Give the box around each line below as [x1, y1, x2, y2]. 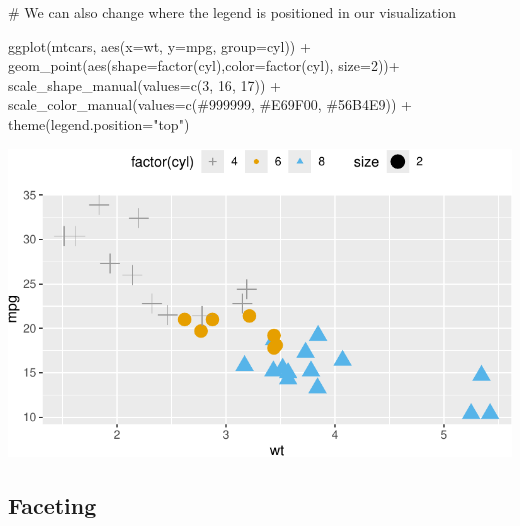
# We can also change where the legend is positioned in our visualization [8, 2, 456, 22]
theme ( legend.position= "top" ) [8, 113, 190, 134]
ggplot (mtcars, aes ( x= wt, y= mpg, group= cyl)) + [8, 35, 311, 56]
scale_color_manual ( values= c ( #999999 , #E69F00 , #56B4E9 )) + [8, 94, 412, 115]
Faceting [8, 490, 97, 521]
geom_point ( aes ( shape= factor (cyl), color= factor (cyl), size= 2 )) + [8, 55, 400, 76]
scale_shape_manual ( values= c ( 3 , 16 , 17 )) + [8, 74, 281, 95]
